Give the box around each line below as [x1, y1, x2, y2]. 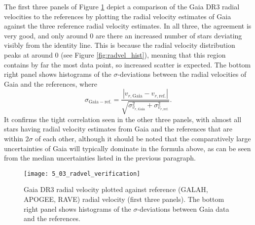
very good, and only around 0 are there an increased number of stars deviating [4, 30, 242, 40]
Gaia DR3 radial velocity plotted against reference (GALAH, [24, 184, 208, 194]
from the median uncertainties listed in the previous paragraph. [4, 153, 196, 163]
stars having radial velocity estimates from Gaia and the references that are [4, 124, 233, 134]
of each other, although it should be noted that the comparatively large [35, 133, 251, 143]
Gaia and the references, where [4, 78, 97, 89]
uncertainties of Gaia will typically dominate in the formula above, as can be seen [4, 143, 251, 153]
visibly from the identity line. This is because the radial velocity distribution [4, 40, 235, 50]
